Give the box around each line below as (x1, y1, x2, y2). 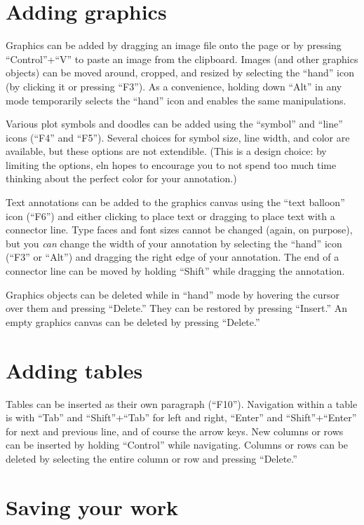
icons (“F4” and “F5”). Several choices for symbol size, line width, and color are (6, 130, 350, 144)
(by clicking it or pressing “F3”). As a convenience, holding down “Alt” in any (6, 79, 342, 93)
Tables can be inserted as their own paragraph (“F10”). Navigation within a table (6, 396, 358, 411)
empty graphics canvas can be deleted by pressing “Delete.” (6, 314, 260, 329)
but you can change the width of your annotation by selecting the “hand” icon (6, 236, 342, 250)
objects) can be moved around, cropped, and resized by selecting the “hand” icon (6, 65, 354, 80)
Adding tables (6, 355, 143, 384)
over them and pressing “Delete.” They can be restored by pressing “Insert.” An (6, 301, 347, 315)
